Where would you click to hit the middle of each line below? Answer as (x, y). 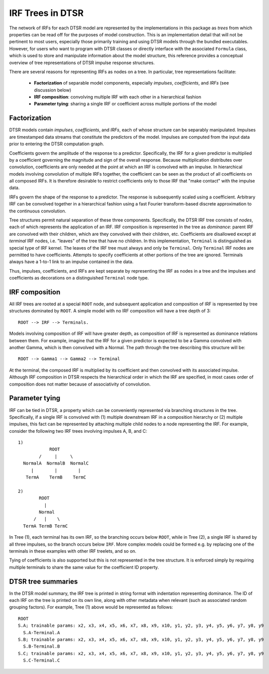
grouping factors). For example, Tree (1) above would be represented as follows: (91, 607)
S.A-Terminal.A (41, 632)
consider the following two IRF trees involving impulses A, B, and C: (78, 431)
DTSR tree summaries (43, 581)
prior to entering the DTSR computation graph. (57, 144)
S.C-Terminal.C (41, 661)
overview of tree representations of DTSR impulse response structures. (82, 63)
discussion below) (53, 90)
